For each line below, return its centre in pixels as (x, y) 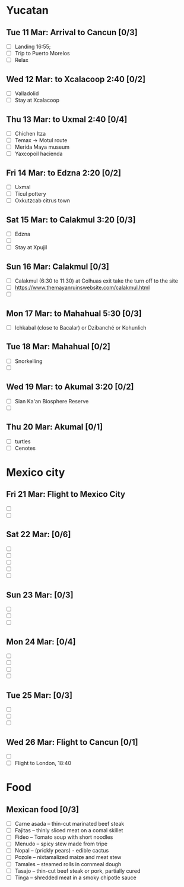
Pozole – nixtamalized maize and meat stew (68, 857)
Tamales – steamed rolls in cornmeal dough (68, 864)
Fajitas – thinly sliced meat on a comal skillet (69, 830)
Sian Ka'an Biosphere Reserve (52, 401)
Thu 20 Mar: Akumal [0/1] (54, 427)
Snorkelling (28, 361)
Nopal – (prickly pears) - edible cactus (62, 851)
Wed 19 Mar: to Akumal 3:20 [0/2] (70, 387)
